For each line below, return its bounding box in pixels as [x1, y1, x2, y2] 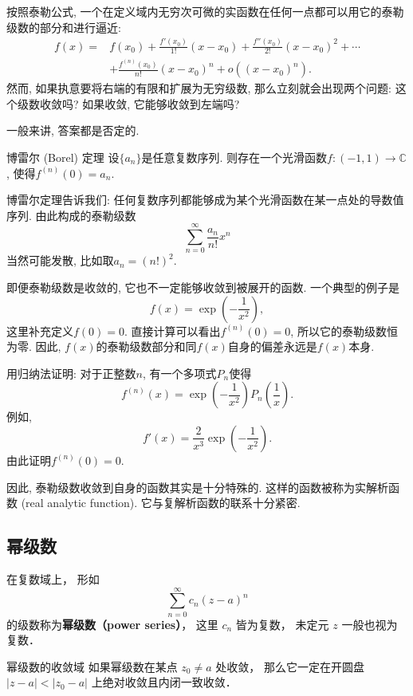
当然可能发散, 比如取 [6, 252, 114, 269]
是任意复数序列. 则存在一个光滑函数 [141, 148, 328, 165]
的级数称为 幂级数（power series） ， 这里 [6, 615, 218, 632]
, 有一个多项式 [142, 364, 217, 381]
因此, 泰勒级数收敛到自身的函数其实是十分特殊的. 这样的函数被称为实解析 [6, 478, 389, 495]
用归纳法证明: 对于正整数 [6, 364, 136, 381]
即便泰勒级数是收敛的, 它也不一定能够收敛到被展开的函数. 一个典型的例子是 [6, 279, 400, 296]
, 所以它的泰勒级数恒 [290, 322, 398, 339]
